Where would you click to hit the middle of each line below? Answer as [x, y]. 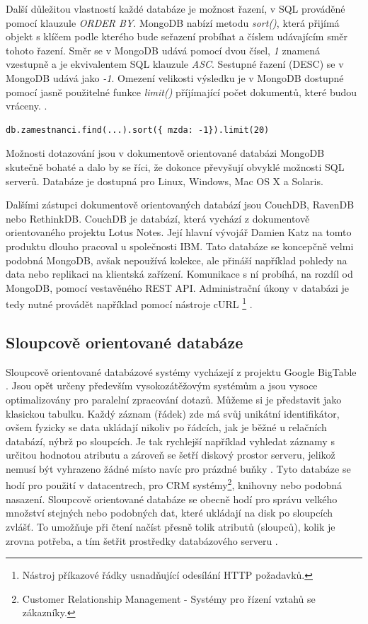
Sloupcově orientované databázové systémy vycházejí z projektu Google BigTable [181, 371]
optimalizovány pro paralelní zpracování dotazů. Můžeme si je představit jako [174, 399]
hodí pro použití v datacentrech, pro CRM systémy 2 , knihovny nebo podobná [174, 484]
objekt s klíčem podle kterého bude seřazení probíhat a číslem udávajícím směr [177, 36]
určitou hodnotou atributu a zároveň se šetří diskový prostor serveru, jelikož [171, 455]
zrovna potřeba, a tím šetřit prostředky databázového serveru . [142, 540]
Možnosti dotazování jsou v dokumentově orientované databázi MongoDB [165, 153]
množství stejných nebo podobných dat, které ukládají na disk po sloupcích [169, 513]
